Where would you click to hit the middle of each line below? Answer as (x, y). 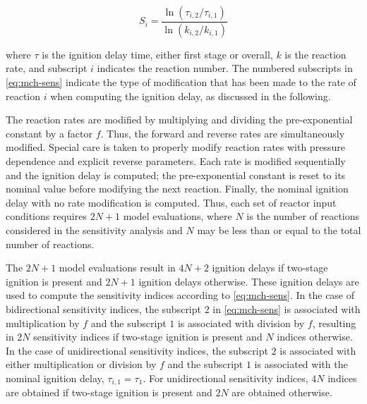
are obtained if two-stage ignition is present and (109, 392)
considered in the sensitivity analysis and (94, 230)
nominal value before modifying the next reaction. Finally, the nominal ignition (177, 189)
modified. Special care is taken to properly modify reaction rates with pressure (175, 147)
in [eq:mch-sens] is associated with (287, 308)
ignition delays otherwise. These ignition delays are (249, 281)
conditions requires (46, 216)
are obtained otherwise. (282, 392)
